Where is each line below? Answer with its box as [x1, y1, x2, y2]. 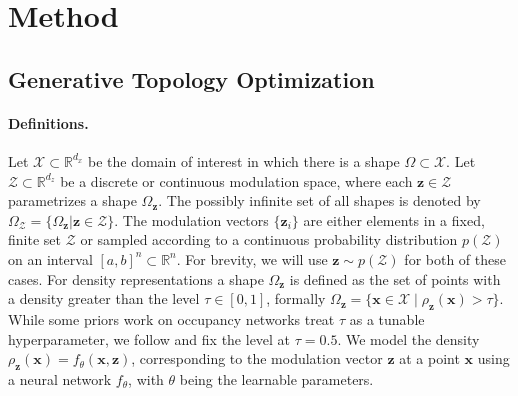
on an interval [8, 248, 93, 269]
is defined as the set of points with [289, 268, 501, 289]
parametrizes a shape [8, 190, 137, 211]
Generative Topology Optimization [8, 63, 375, 94]
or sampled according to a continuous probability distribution [80, 229, 458, 250]
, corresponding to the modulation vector [131, 348, 383, 369]
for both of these [404, 248, 506, 269]
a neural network [8, 368, 112, 389]
